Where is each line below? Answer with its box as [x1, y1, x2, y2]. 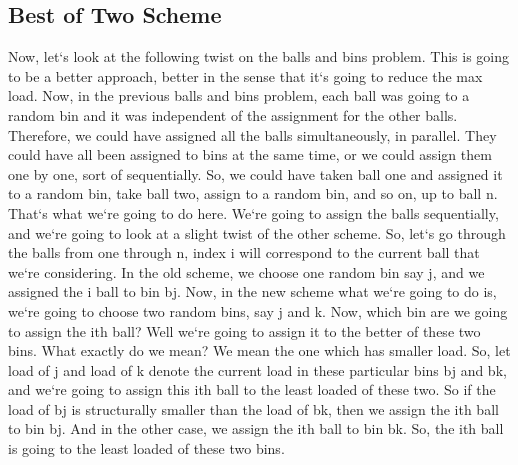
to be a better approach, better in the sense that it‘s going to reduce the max [8, 65, 483, 86]
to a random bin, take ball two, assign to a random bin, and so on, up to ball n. [8, 183, 498, 204]
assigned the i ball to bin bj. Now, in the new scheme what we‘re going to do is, [8, 281, 497, 302]
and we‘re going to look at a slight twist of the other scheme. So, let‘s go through [8, 222, 506, 243]
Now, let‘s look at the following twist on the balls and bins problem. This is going [8, 46, 510, 67]
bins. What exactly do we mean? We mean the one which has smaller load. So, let [8, 340, 511, 361]
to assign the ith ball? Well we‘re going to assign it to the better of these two [8, 320, 481, 341]
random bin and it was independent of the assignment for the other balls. [8, 104, 458, 125]
